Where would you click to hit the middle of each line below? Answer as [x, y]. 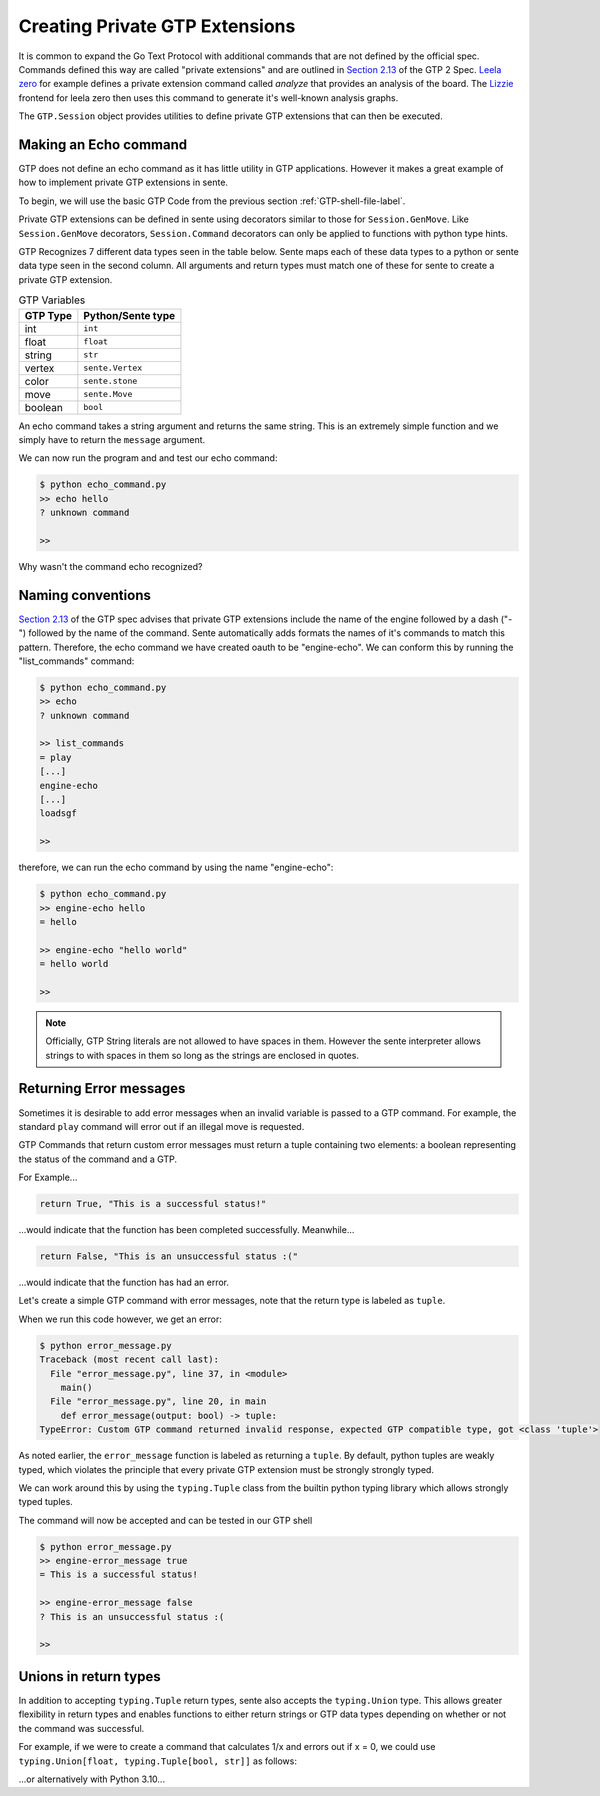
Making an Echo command [103, 144]
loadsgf [58, 813]
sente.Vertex [113, 368]
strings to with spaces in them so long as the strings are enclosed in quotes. [202, 1055]
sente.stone [110, 381]
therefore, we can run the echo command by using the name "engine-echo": [176, 867]
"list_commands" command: [76, 661]
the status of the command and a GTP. [98, 1159]
